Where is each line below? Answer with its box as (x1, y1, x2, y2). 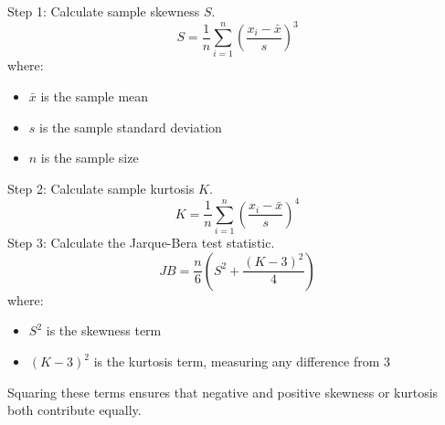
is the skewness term (46, 321, 162, 340)
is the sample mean (40, 87, 149, 106)
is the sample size (40, 148, 139, 167)
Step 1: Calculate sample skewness (7, 2, 200, 20)
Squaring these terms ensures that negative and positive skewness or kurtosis (7, 382, 439, 401)
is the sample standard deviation (39, 117, 222, 136)
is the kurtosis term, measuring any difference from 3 (93, 352, 391, 370)
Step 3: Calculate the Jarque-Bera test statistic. (7, 233, 275, 252)
